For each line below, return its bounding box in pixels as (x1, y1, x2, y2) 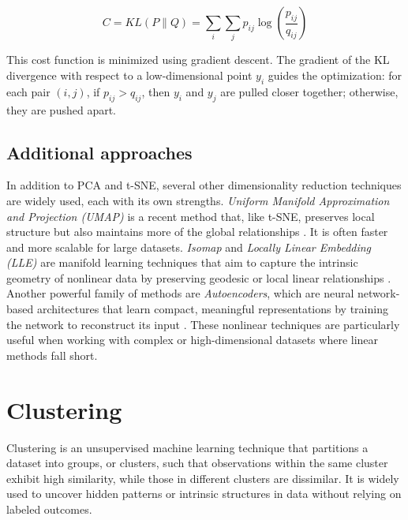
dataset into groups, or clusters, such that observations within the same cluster (6, 455, 388, 471)
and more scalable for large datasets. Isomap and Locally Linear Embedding (6, 238, 372, 255)
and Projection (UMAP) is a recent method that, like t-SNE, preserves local (6, 208, 375, 224)
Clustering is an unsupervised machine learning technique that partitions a (6, 439, 369, 455)
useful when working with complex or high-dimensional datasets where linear (6, 331, 379, 348)
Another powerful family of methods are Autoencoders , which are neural (6, 285, 354, 301)
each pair (6, 83, 51, 99)
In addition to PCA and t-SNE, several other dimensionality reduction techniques (6, 177, 402, 193)
